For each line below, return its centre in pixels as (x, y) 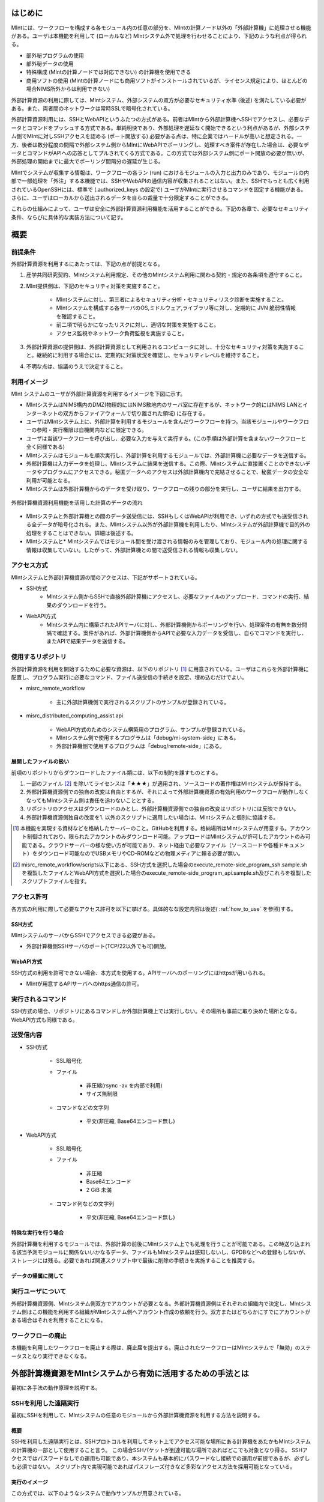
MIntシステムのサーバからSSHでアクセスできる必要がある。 (85, 935)
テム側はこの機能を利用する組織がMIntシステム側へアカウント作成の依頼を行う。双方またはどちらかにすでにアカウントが (161, 1312)
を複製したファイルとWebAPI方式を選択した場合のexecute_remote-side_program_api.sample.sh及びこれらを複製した (166, 873)
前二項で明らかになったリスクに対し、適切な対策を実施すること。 (137, 325)
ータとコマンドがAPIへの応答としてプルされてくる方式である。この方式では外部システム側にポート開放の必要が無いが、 (159, 153)
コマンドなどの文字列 (82, 1107)
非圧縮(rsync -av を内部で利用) (124, 1085)
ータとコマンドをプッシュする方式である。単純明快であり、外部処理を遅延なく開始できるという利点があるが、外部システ (160, 128)
